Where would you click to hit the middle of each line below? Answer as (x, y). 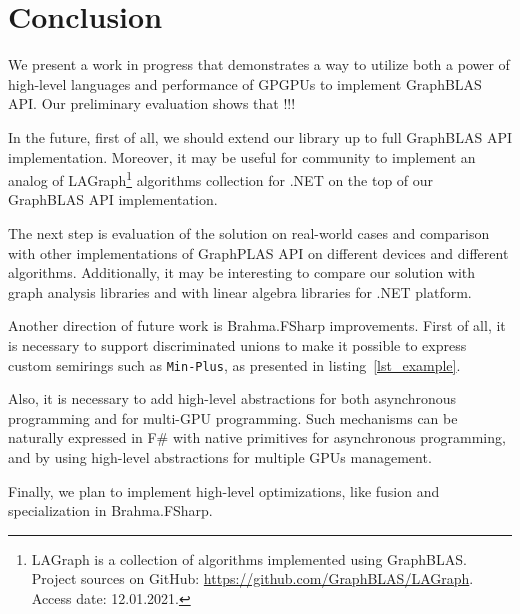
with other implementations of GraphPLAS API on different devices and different (258, 252)
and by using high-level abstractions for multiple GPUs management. (220, 456)
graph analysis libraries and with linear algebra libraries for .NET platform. (240, 291)
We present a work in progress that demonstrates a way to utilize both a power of (259, 64)
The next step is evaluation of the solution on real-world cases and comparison (249, 232)
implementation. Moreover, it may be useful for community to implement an (242, 156)
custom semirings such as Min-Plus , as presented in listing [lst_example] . (234, 364)
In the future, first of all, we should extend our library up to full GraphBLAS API (260, 136)
